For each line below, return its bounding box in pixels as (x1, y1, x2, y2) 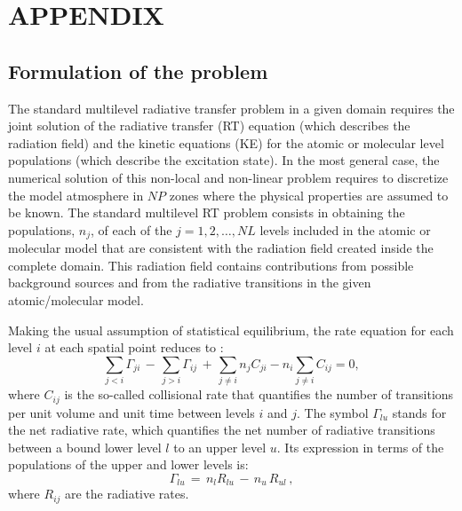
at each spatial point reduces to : (44, 338, 224, 357)
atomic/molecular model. (8, 290, 144, 309)
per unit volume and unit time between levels (8, 403, 255, 421)
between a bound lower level (8, 437, 162, 456)
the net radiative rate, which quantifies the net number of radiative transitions (8, 421, 435, 439)
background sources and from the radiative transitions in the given (8, 273, 371, 292)
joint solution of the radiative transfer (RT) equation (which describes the (8, 116, 410, 135)
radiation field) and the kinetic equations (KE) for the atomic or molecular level (8, 133, 444, 152)
